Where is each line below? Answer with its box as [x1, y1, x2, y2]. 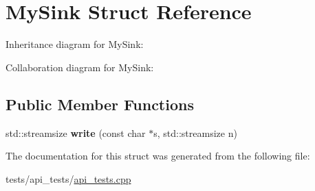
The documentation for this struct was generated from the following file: [6, 149, 310, 163]
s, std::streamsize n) [153, 125, 237, 140]
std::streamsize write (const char [6, 125, 146, 140]
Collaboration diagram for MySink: [6, 60, 154, 74]
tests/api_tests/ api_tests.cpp [6, 171, 131, 186]
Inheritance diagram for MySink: [6, 37, 144, 51]
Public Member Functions [6, 93, 194, 114]
